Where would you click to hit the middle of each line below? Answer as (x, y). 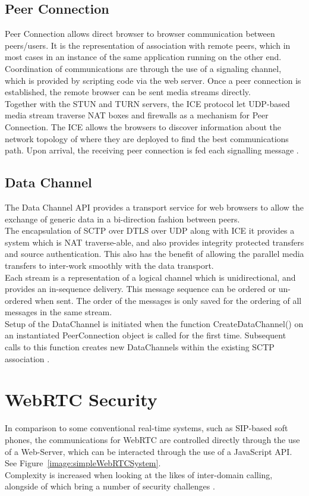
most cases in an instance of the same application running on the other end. (143, 57)
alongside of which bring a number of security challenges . (110, 486)
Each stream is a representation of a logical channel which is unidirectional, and (150, 277)
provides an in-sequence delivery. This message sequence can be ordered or (140, 289)
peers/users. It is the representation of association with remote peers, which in (148, 45)
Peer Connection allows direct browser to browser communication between (140, 34)
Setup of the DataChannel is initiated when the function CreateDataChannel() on (154, 323)
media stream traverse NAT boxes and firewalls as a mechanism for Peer (137, 115)
